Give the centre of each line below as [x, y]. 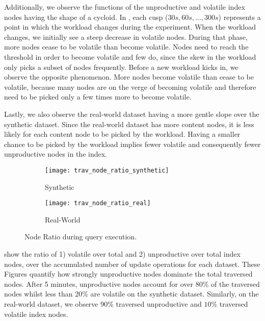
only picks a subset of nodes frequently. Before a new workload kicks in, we [121, 67]
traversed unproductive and [159, 303]
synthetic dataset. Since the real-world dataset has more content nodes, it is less [129, 124]
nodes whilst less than [38, 294]
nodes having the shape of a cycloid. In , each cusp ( [86, 17]
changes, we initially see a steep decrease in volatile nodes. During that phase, [126, 36]
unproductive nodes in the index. [56, 154]
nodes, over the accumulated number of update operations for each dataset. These [132, 264]
